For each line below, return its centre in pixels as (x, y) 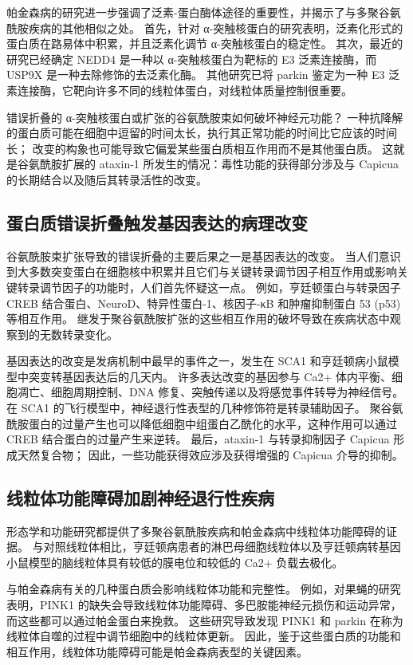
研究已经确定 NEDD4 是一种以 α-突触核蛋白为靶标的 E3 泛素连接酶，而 (192, 59)
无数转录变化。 (79, 334)
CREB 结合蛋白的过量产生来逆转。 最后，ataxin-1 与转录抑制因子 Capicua (198, 439)
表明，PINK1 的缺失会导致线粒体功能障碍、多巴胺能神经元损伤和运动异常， (204, 605)
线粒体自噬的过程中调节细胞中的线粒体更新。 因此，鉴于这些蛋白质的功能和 (204, 636)
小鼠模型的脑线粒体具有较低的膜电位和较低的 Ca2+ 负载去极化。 (175, 562)
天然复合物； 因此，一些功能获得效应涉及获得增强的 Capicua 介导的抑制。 (210, 454)
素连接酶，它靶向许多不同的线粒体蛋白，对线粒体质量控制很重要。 (179, 90)
